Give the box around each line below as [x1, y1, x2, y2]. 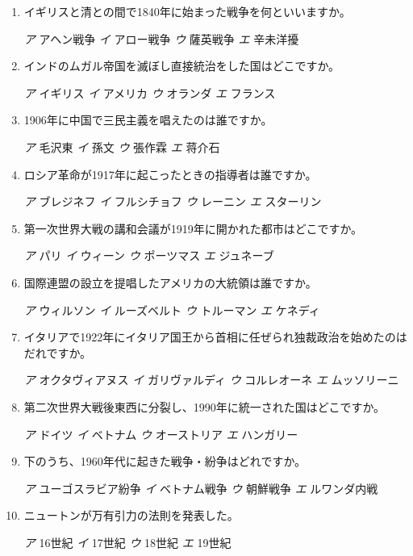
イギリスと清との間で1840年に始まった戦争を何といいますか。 [23, 3, 351, 19]
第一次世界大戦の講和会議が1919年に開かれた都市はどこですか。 [23, 219, 363, 236]
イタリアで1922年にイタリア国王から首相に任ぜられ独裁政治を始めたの [23, 328, 396, 345]
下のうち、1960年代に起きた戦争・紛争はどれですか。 [23, 453, 307, 470]
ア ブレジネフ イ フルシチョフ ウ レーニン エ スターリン [23, 193, 322, 210]
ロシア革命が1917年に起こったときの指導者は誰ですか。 [23, 165, 317, 182]
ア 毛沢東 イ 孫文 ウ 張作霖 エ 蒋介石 [23, 138, 220, 155]
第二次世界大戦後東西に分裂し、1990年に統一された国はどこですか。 [23, 398, 386, 415]
